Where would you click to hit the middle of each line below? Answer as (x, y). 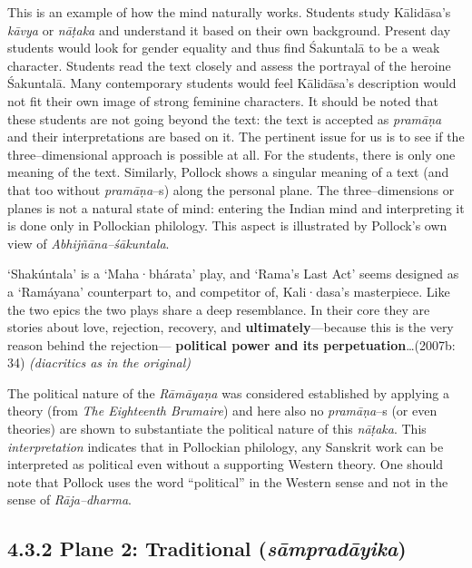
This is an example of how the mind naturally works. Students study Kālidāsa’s (229, 12)
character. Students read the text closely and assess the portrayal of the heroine (229, 65)
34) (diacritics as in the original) (99, 362)
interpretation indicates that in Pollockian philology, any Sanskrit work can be (226, 446)
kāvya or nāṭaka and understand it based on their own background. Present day (229, 29)
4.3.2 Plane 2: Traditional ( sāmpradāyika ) (207, 548)
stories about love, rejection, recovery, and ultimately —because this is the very (231, 327)
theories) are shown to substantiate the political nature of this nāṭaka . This (217, 429)
